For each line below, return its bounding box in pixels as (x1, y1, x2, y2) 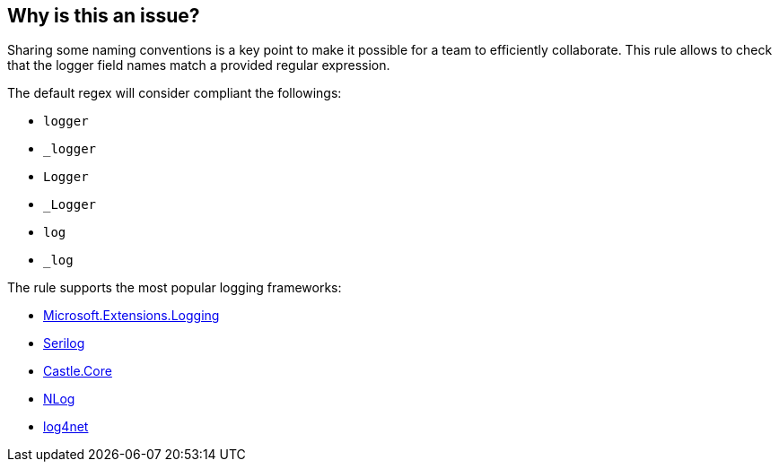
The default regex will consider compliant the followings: (7, 85, 342, 101)
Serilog (43, 335, 85, 352)
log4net (43, 419, 89, 435)
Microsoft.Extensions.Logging (43, 308, 220, 324)
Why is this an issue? (7, 4, 200, 27)
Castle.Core (43, 363, 112, 379)
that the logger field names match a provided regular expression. (7, 57, 390, 74)
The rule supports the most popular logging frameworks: (7, 280, 342, 296)
